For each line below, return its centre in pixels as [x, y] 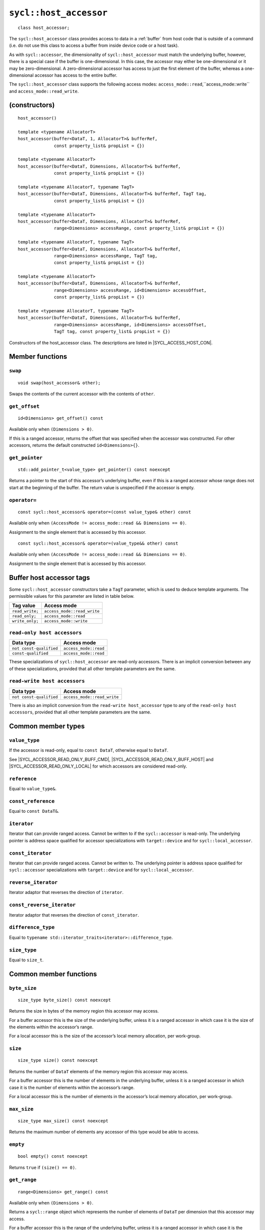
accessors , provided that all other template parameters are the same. [80, 712]
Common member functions [53, 974]
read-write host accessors [47, 681]
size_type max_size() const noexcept [63, 1121]
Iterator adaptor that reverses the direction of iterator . [66, 892]
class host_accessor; [44, 28]
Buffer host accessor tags [50, 577]
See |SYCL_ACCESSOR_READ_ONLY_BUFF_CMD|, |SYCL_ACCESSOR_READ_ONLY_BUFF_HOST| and [111, 759]
